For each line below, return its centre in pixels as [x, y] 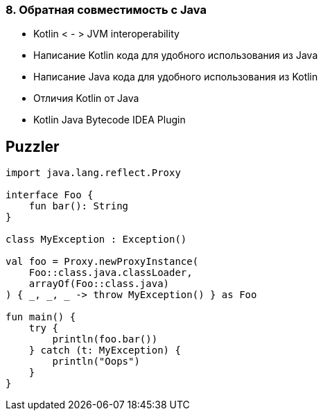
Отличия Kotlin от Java [86, 98]
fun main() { [41, 317]
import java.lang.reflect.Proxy [93, 173]
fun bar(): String [79, 206]
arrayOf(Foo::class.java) [99, 284]
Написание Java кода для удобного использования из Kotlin [176, 77]
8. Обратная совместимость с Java [106, 10]
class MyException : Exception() [96, 240]
